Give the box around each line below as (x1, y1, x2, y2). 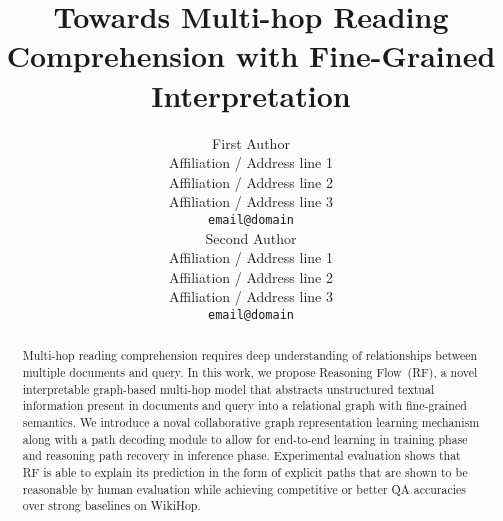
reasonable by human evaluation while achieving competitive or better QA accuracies (22, 480, 466, 497)
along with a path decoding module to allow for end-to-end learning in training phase (22, 430, 468, 447)
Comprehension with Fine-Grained (6, 35, 496, 76)
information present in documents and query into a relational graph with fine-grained (22, 397, 467, 414)
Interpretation (151, 74, 351, 115)
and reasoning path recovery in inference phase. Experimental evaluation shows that (22, 447, 461, 464)
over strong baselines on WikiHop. (22, 497, 201, 514)
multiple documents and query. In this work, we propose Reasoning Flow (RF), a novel (22, 364, 478, 381)
